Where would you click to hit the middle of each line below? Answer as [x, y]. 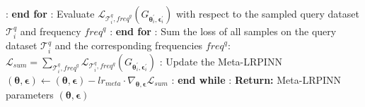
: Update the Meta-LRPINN [221, 61]
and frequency [51, 31]
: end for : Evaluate [50, 13]
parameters [30, 94]
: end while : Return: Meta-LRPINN [256, 79]
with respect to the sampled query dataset [268, 13]
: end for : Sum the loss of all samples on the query [223, 31]
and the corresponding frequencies [129, 45]
